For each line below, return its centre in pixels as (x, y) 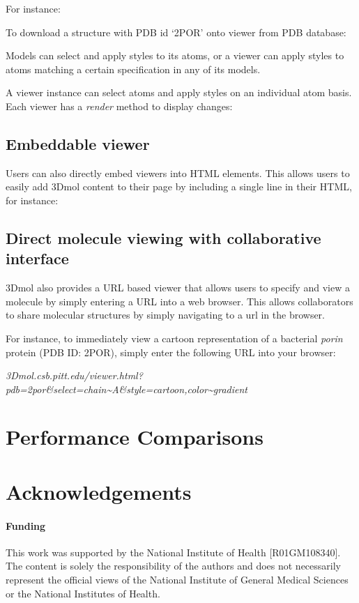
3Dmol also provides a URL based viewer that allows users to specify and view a (178, 288)
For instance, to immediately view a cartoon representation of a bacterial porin (174, 338)
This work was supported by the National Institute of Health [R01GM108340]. (173, 552)
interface (37, 258)
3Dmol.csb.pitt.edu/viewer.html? (74, 375)
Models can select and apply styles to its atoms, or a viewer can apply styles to (175, 55)
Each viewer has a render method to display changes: (119, 106)
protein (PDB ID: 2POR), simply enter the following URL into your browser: (171, 352)
